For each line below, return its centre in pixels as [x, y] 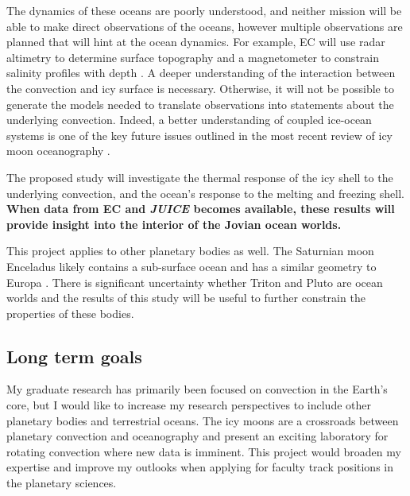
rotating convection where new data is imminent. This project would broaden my [204, 451]
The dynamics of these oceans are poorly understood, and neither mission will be [204, 10]
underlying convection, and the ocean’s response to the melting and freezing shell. [205, 193]
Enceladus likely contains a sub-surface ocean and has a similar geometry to [191, 266]
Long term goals [74, 356]
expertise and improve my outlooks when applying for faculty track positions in [200, 467]
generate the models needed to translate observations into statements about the [200, 104]
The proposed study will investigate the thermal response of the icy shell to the [200, 177]
